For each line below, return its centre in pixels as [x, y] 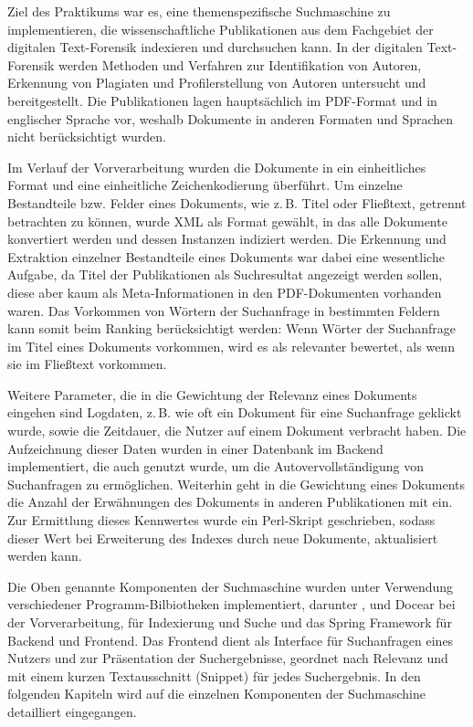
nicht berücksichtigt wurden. [87, 137]
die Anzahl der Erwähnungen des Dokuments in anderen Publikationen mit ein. [230, 502]
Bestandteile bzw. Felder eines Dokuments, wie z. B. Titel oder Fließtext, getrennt [237, 202]
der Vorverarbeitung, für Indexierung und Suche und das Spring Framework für [230, 622]
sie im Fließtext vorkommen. [87, 364]
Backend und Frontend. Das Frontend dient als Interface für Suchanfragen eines [231, 640]
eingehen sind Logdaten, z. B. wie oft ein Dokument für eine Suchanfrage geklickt [235, 412]
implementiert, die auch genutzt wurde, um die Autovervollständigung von [215, 466]
